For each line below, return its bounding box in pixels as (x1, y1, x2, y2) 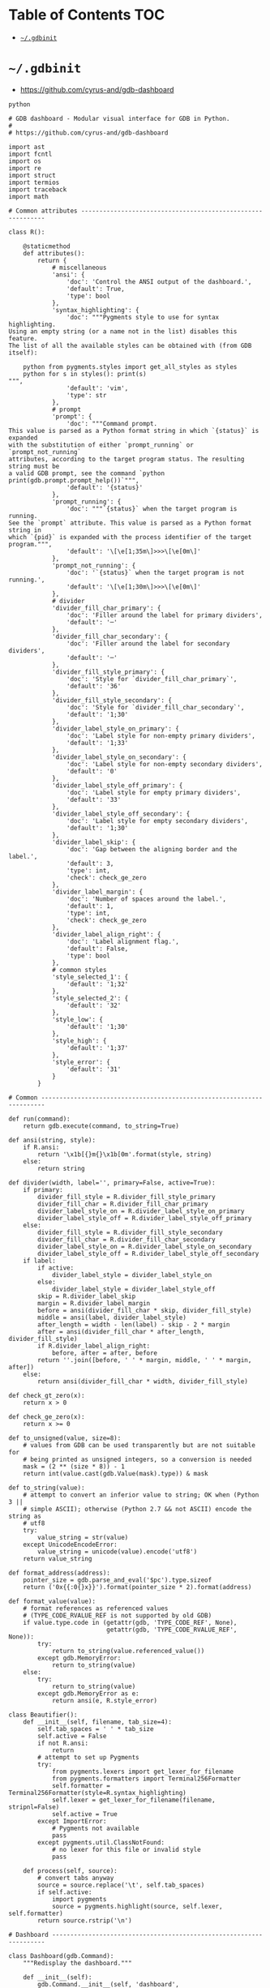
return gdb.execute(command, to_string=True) (23, 1121, 180, 1130)
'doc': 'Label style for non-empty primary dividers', (66, 731, 255, 739)
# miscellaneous (51, 263, 107, 272)
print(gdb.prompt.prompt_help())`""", (8, 476, 139, 484)
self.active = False (37, 1732, 107, 1740)
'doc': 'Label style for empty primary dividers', (66, 788, 242, 796)
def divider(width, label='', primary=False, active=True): (8, 1178, 216, 1187)
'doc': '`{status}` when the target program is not (66, 568, 245, 576)
